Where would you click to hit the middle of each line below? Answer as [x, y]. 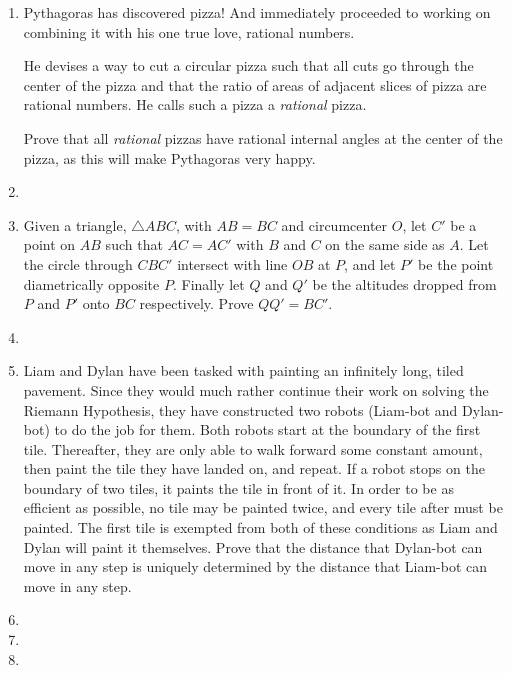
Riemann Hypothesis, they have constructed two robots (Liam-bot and [240, 409]
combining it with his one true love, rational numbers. [189, 31]
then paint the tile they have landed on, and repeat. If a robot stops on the [254, 468]
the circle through [78, 263]
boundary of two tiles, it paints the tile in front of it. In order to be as [238, 487]
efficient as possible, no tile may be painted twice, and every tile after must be [263, 507]
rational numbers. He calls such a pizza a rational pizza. [195, 104]
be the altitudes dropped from [404, 283]
